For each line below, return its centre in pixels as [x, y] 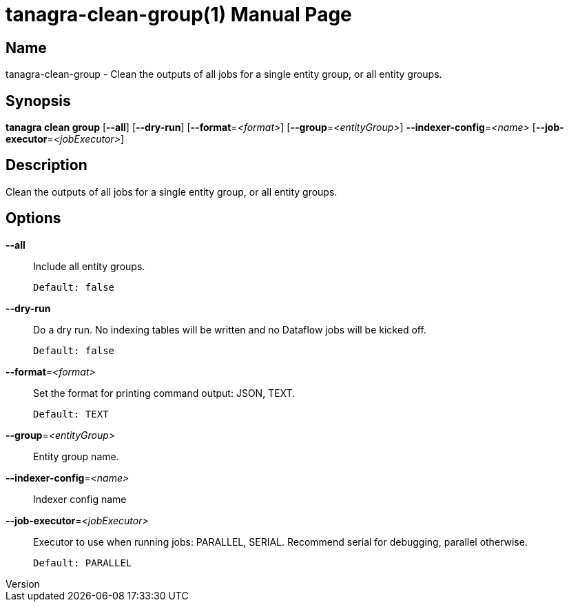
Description [46, 165]
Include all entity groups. [89, 266]
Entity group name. [76, 456]
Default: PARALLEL [83, 563]
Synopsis [38, 101]
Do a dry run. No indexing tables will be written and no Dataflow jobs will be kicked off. [230, 329]
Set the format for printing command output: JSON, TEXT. [164, 393]
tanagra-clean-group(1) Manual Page [179, 14]
